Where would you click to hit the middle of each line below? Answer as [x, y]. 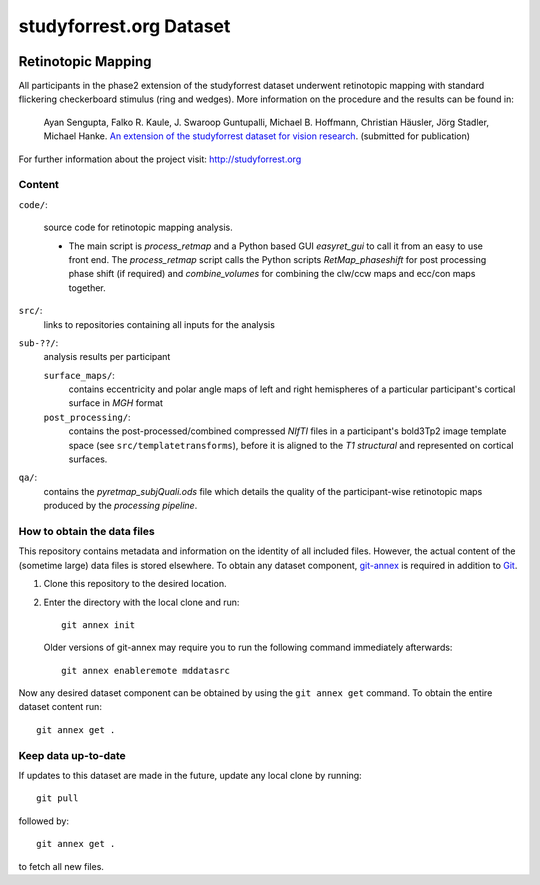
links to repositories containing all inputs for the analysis [159, 324]
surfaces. [88, 459]
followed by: [44, 821]
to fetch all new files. [61, 866]
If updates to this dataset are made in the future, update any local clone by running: [190, 775]
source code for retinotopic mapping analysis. [138, 227]
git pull [57, 798]
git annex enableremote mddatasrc [145, 670]
